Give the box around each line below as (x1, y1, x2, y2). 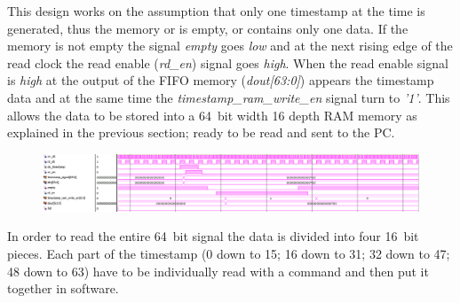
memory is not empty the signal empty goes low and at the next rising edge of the (7, 36, 453, 55)
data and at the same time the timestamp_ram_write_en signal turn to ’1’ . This (7, 88, 450, 106)
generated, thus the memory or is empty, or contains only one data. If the (7, 19, 408, 37)
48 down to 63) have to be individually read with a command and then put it (7, 261, 429, 280)
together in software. (7, 279, 119, 298)
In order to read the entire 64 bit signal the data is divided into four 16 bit (7, 227, 419, 245)
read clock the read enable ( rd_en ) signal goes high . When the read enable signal (7, 53, 448, 72)
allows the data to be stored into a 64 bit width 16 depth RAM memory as (7, 105, 417, 124)
